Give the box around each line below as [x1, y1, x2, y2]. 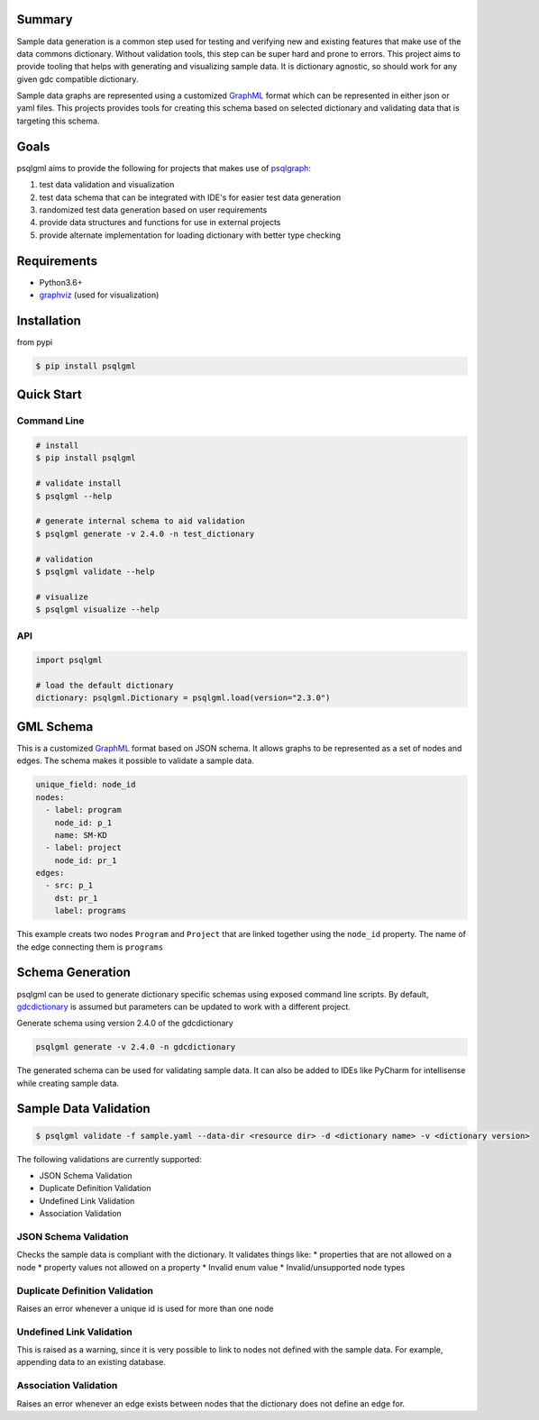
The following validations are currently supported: [16, 1153, 202, 1164]
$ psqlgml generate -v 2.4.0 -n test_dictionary [35, 528, 255, 539]
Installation [16, 313, 81, 328]
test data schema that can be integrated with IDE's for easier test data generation [39, 192, 342, 203]
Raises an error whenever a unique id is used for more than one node [16, 1303, 274, 1314]
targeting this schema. [16, 115, 100, 126]
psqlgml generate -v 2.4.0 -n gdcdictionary [35, 1042, 236, 1052]
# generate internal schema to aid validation [35, 516, 245, 526]
